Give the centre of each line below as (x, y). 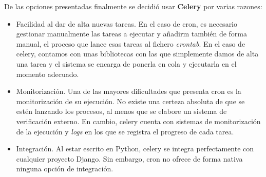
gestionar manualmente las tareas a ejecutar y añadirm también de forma (131, 34)
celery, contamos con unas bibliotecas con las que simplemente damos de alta (137, 54)
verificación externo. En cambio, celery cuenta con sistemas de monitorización (138, 121)
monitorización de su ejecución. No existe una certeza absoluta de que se (130, 101)
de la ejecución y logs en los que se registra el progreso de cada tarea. (125, 131)
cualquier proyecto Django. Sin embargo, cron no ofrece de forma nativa (129, 158)
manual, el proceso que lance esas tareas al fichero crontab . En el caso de (131, 43)
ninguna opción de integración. (65, 169)
